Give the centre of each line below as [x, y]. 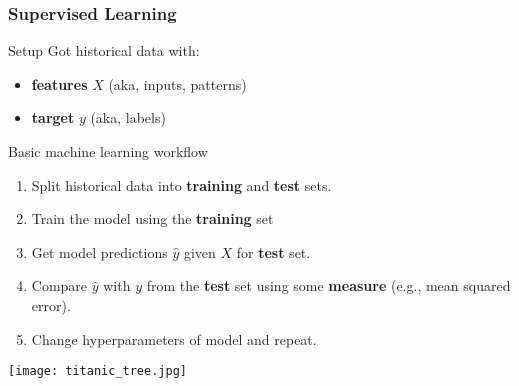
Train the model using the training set [152, 218]
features [59, 83]
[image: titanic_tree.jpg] [97, 371]
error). [51, 304]
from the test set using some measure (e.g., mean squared [328, 285]
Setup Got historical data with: [104, 50]
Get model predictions [99, 251]
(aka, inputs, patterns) [177, 83]
